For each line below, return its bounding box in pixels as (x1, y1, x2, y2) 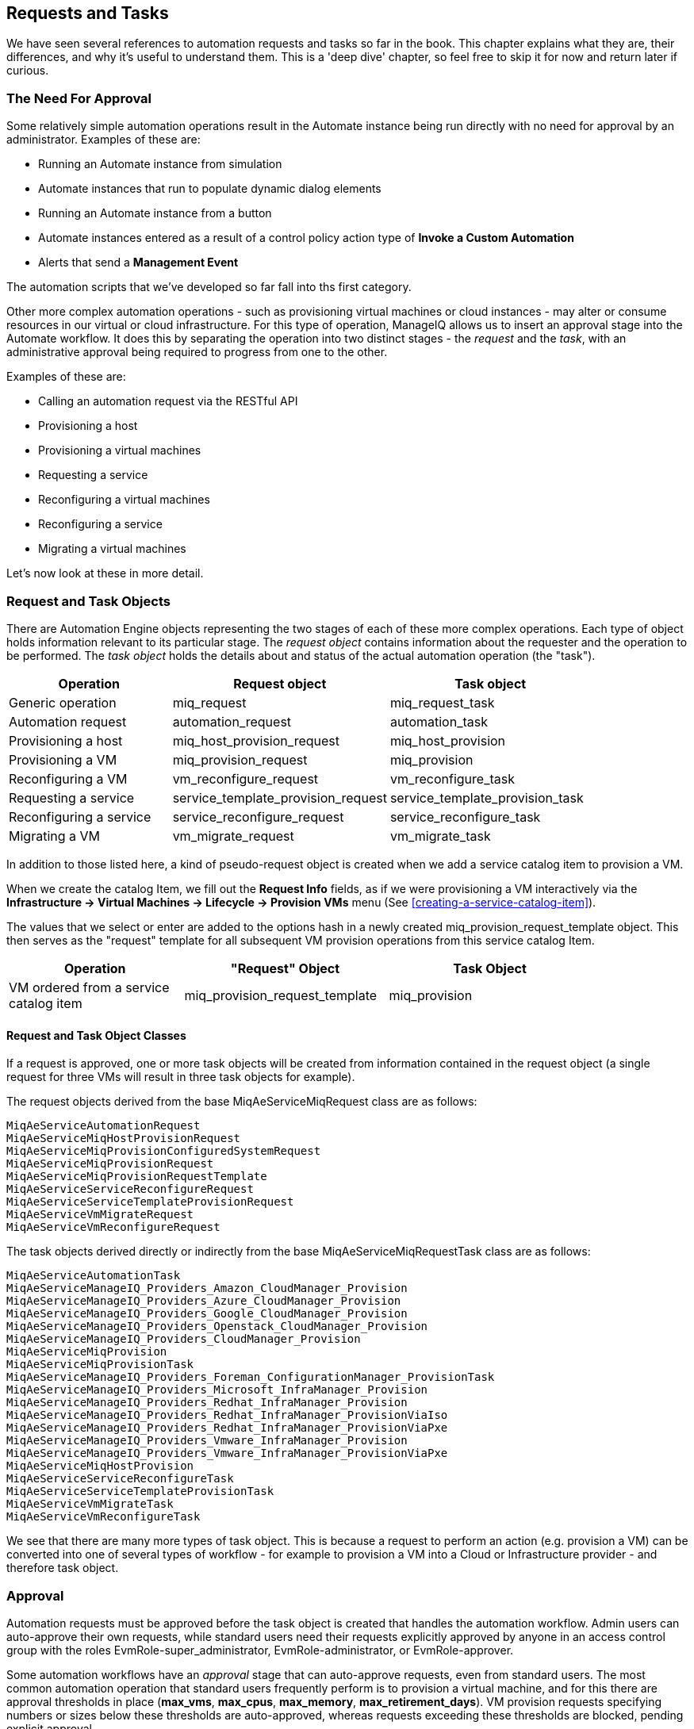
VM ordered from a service (9, 979, 170, 995)
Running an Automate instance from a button (38, 206, 272, 220)
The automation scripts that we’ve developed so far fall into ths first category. (6, 280, 412, 294)
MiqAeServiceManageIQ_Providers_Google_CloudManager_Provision (6, 1307, 408, 1321)
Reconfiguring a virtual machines (38, 493, 210, 507)
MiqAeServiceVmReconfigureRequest (6, 1221, 220, 1234)
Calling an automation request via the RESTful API (38, 394, 298, 408)
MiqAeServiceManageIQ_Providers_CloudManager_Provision (6, 1332, 361, 1346)
